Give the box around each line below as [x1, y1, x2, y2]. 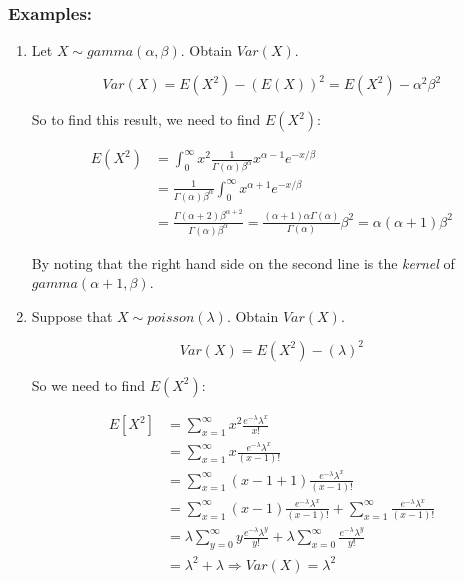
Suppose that [31, 305, 113, 326]
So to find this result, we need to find [31, 109, 261, 130]
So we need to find [31, 374, 145, 395]
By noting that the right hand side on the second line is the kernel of [31, 252, 455, 273]
